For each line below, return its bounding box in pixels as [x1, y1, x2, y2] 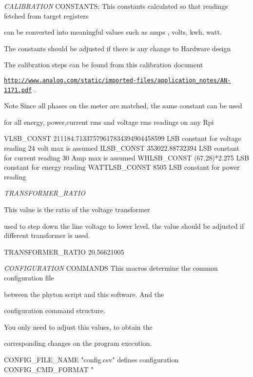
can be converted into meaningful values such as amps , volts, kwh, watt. [4, 27, 222, 37]
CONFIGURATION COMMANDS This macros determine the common [4, 263, 218, 273]
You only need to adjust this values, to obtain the [4, 321, 153, 332]
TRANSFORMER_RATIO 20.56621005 [4, 246, 124, 257]
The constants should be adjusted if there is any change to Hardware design [4, 43, 231, 53]
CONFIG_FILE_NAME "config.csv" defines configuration [4, 354, 179, 364]
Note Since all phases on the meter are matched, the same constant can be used [4, 100, 242, 111]
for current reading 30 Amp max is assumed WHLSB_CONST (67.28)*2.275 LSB [4, 152, 249, 162]
